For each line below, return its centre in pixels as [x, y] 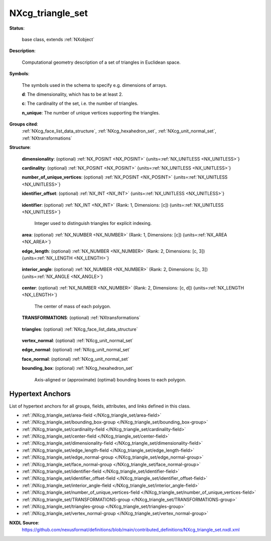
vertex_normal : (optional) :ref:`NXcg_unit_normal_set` [78, 341]
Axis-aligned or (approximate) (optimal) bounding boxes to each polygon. [110, 379]
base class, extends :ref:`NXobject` [58, 39]
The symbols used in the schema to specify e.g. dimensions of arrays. [94, 85]
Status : [17, 28]
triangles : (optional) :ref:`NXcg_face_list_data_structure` [80, 329]
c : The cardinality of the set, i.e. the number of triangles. [80, 103]
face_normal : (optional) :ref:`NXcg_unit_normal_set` [76, 359]
